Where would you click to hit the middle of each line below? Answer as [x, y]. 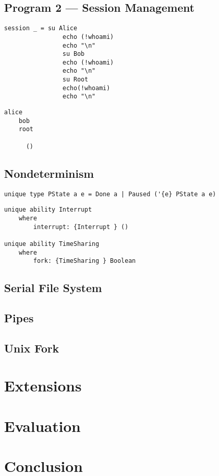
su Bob [74, 54]
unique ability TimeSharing [52, 244]
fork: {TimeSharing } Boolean [84, 261]
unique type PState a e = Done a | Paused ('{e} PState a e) [110, 194]
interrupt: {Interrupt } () [81, 227]
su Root [75, 80]
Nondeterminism [49, 173]
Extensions [43, 386]
